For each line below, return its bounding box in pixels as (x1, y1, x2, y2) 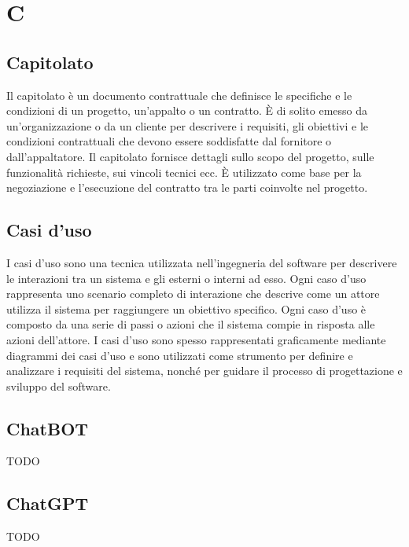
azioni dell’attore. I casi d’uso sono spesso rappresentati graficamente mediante (6, 331, 386, 347)
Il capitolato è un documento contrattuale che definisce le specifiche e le (6, 86, 352, 103)
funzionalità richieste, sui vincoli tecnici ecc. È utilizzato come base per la (6, 163, 362, 180)
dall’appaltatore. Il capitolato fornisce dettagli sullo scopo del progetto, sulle (6, 148, 374, 164)
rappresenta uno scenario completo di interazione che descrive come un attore (6, 285, 380, 302)
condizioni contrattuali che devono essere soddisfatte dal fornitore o (6, 133, 332, 149)
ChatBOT (6, 416, 89, 440)
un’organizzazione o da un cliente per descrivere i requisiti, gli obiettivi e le (6, 117, 369, 134)
